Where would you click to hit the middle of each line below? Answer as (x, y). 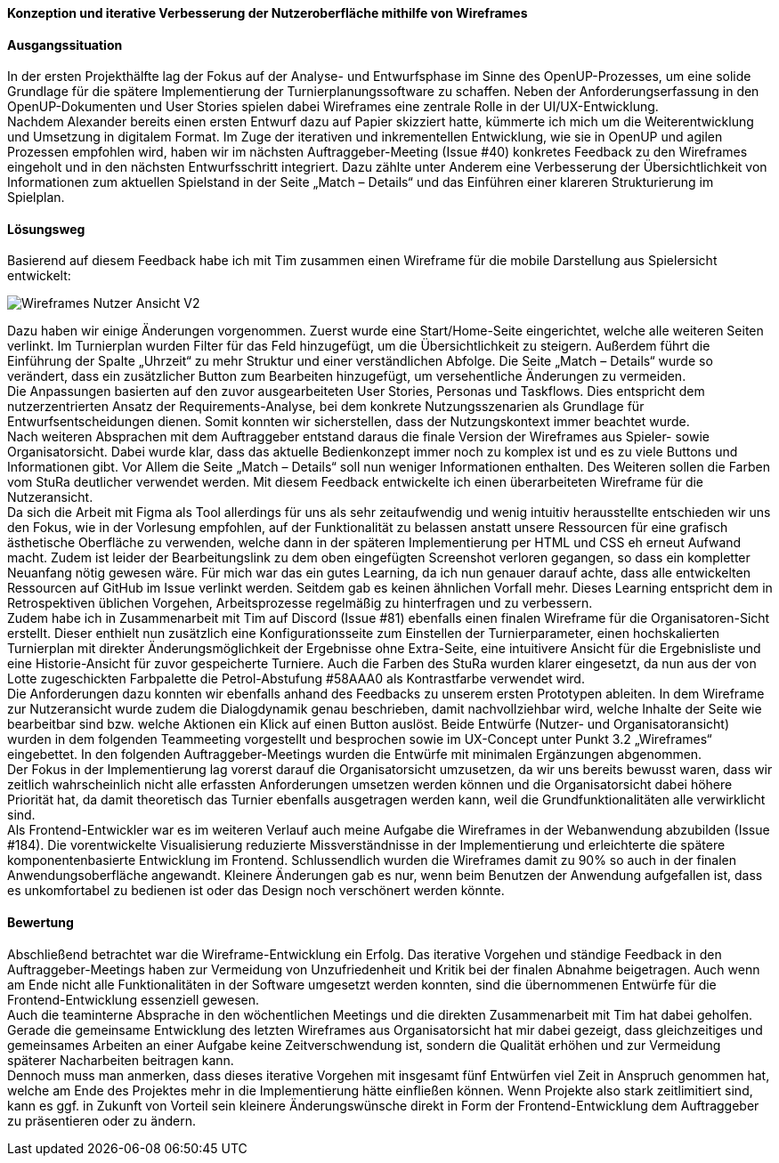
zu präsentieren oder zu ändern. (101, 1120)
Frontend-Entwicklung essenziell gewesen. (134, 999)
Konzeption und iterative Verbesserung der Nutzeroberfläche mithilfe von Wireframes (268, 13)
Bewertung (41, 923)
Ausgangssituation (65, 44)
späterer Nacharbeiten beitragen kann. (121, 1060)
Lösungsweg (46, 229)
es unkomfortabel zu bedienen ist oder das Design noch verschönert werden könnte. (256, 891)
